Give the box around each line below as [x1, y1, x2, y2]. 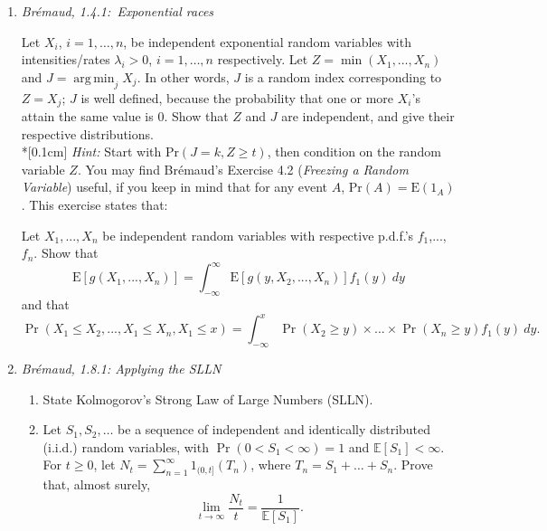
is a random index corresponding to [244, 67, 442, 86]
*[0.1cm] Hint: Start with [21, 142, 162, 161]
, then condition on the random [267, 142, 441, 161]
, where [250, 455, 291, 474]
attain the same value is [21, 107, 154, 126]
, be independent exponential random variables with [123, 32, 411, 51]
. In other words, [137, 67, 230, 86]
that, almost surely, [42, 475, 151, 494]
